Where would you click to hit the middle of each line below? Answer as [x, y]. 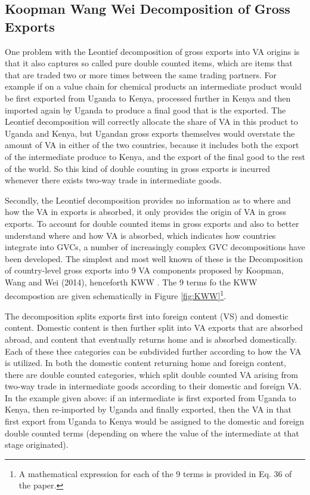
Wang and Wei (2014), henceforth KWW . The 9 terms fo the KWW [131, 282]
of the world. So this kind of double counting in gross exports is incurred [138, 168]
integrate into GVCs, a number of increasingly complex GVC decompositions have [155, 247]
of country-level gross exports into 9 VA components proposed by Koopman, [144, 270]
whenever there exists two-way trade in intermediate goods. [113, 180]
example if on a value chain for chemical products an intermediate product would [154, 86]
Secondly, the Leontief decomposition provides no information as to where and [148, 200]
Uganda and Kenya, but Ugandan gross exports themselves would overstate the [150, 133]
